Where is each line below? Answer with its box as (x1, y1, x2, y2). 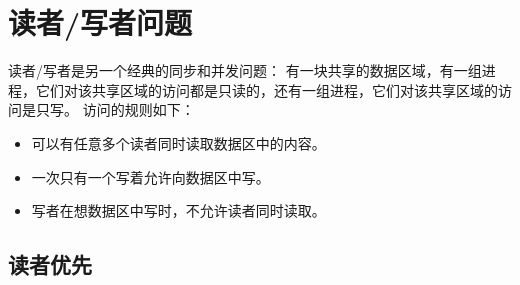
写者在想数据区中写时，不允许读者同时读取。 (31, 200, 326, 221)
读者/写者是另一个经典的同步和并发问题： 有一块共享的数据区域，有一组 (8, 60, 482, 81)
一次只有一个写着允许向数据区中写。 (31, 166, 270, 187)
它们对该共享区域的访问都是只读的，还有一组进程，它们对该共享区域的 (35, 79, 498, 100)
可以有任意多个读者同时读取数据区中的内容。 (31, 132, 326, 153)
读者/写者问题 (8, 2, 193, 43)
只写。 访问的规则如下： (35, 99, 195, 120)
